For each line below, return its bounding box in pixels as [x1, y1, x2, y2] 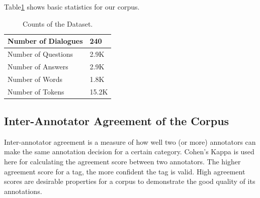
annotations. [4, 185, 42, 196]
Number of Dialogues [8, 36, 83, 46]
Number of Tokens [8, 86, 64, 96]
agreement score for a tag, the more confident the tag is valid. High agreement [4, 166, 245, 176]
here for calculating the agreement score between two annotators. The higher [4, 156, 241, 167]
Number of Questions [8, 49, 73, 59]
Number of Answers [8, 61, 68, 71]
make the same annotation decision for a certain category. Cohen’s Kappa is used [4, 146, 254, 157]
